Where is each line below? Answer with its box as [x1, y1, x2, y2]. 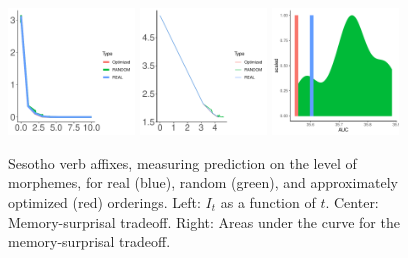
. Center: [325, 191, 379, 212]
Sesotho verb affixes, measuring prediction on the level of [8, 152, 357, 173]
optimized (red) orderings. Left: [8, 191, 201, 212]
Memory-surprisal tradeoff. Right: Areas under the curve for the [8, 211, 400, 232]
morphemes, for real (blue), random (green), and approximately [8, 172, 399, 193]
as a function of [220, 191, 316, 212]
